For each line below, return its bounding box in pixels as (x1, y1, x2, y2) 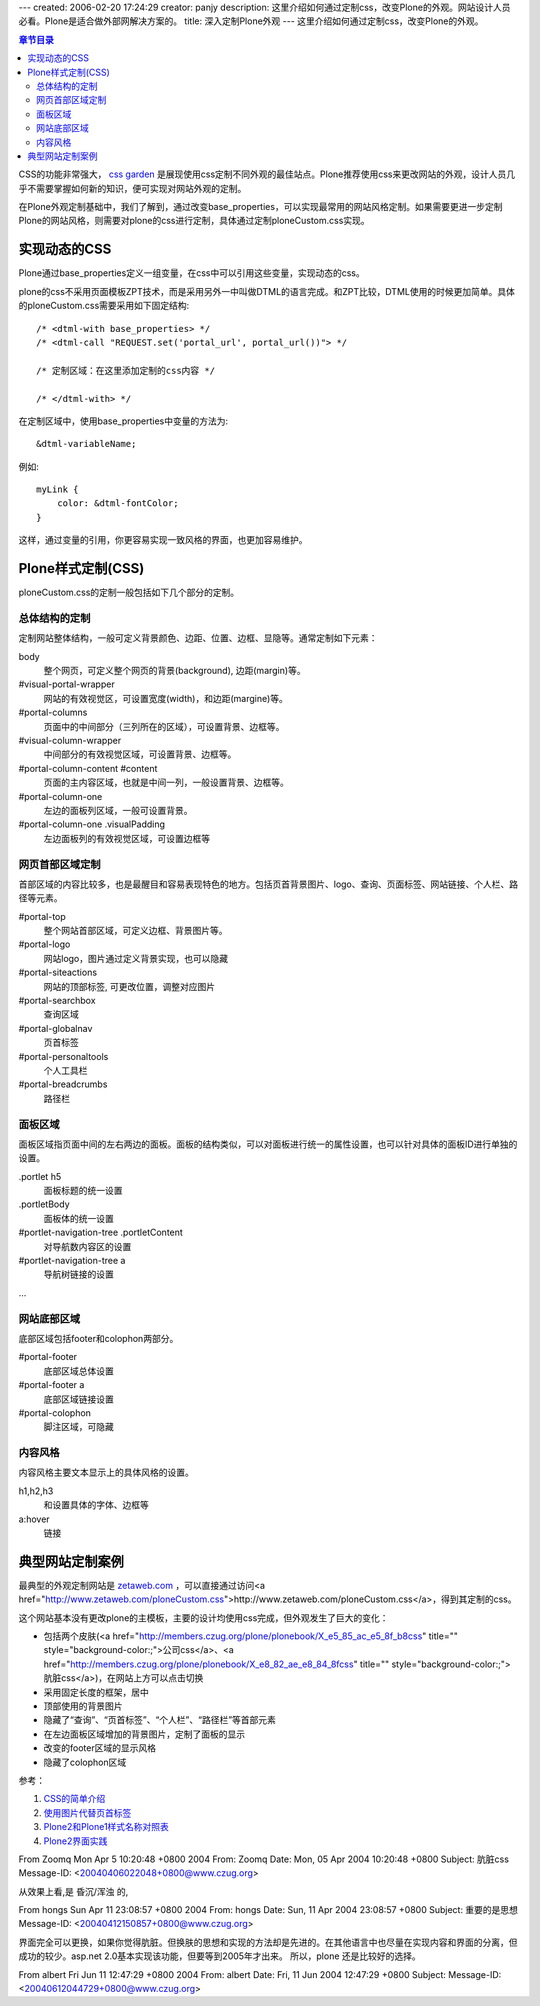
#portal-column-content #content (18, 762, 158, 774)
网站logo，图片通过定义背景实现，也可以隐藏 (43, 952, 229, 964)
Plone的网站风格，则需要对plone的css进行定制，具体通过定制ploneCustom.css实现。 (18, 215, 370, 227)
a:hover (18, 1513, 50, 1525)
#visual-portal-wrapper (18, 678, 115, 690)
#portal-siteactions (18, 966, 98, 979)
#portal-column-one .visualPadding (18, 818, 165, 830)
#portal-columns (18, 706, 88, 719)
